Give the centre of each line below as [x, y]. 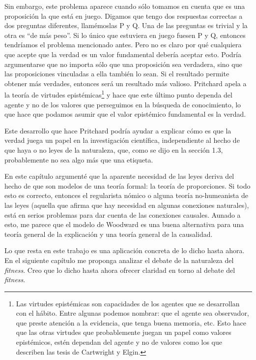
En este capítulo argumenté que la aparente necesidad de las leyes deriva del [119, 176]
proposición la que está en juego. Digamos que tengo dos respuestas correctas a [124, 16]
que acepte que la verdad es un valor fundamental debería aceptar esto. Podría [123, 54]
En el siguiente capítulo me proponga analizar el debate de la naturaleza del [119, 260]
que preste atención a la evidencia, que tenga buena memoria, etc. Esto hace [131, 322]
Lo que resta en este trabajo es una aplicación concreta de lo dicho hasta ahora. [125, 250]
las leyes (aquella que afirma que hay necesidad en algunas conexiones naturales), [127, 205]
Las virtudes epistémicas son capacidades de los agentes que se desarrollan [128, 303]
